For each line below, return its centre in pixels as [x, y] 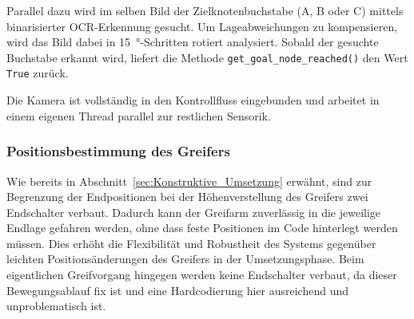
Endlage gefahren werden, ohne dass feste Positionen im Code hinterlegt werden [202, 228]
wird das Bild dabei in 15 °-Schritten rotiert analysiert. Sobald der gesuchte [193, 42]
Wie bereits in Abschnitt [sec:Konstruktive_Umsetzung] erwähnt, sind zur [189, 181]
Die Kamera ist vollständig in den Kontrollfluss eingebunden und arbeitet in [193, 100]
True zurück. [38, 73]
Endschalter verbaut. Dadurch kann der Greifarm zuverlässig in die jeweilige [194, 212]
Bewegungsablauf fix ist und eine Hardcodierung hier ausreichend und [178, 290]
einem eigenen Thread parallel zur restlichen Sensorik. [139, 115]
